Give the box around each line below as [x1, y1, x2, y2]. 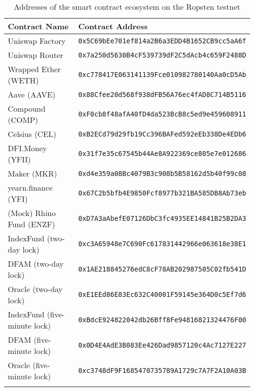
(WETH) [8, 75, 39, 86]
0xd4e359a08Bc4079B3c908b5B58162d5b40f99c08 [78, 169, 246, 177]
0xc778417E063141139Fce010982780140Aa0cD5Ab [78, 71, 246, 78]
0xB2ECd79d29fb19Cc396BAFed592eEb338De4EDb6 [78, 130, 246, 138]
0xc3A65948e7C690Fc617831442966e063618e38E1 [78, 240, 246, 248]
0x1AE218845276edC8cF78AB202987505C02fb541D [78, 265, 246, 273]
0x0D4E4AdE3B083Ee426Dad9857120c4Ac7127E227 [78, 341, 246, 349]
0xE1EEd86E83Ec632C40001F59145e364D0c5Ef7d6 [78, 291, 246, 298]
